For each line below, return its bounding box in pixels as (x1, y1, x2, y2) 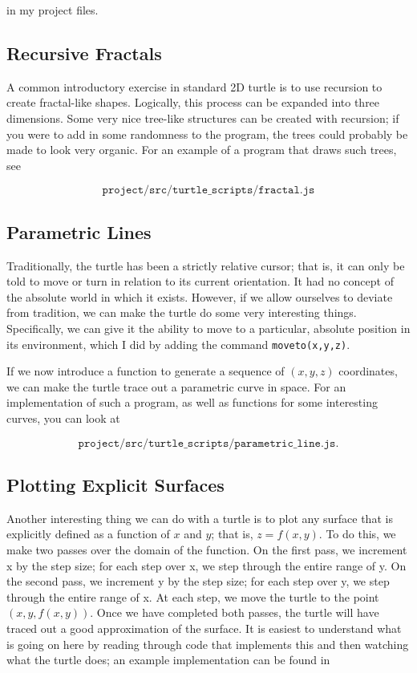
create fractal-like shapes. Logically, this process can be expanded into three (6, 94, 380, 111)
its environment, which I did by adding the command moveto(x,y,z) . (6, 335, 350, 352)
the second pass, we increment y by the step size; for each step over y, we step (6, 573, 390, 590)
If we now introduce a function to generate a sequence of (6, 363, 285, 379)
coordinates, (338, 363, 398, 379)
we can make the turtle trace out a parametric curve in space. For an (6, 378, 346, 395)
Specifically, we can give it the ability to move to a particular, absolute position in (6, 319, 411, 336)
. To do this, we (318, 525, 396, 542)
